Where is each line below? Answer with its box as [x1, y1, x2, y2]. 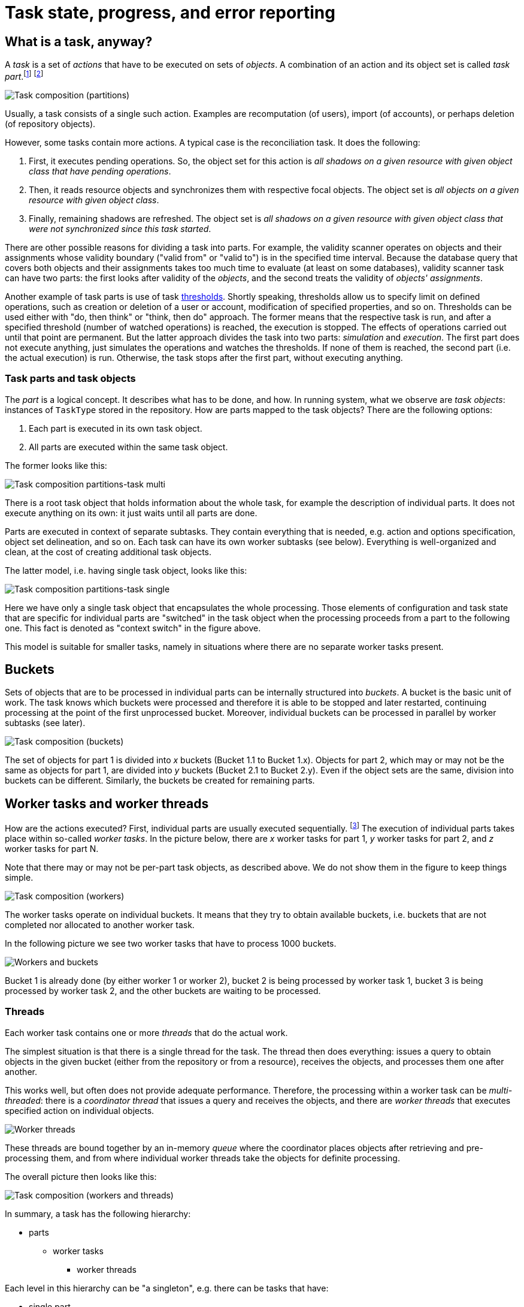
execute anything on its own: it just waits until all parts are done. [5, 507, 258, 518]
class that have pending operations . [29, 165, 171, 176]
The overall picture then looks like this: [5, 1171, 157, 1182]
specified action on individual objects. [5, 1105, 155, 1116]
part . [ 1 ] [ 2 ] [5, 70, 44, 82]
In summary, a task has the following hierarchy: [5, 1208, 191, 1219]
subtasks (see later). [5, 718, 86, 728]
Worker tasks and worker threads [5, 796, 209, 811]
